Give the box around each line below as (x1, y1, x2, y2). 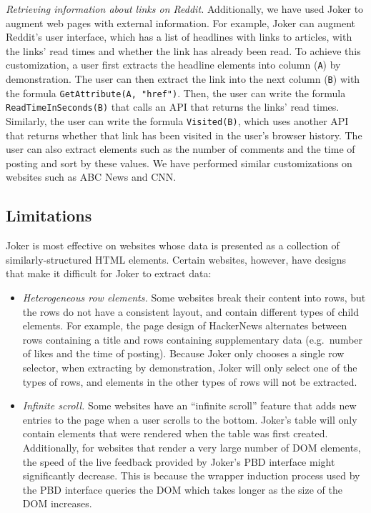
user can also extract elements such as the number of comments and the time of (6, 141, 355, 156)
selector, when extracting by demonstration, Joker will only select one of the (22, 359, 357, 374)
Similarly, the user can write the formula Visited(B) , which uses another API (6, 114, 349, 128)
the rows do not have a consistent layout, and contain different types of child (22, 304, 359, 319)
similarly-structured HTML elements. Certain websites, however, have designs (6, 251, 347, 267)
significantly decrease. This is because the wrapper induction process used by (22, 468, 360, 483)
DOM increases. (22, 496, 92, 511)
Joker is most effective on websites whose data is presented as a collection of (6, 238, 340, 253)
